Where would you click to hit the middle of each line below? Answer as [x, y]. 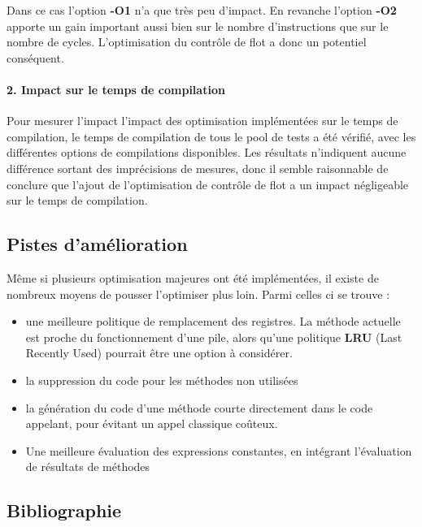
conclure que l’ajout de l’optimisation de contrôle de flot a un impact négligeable [208, 184]
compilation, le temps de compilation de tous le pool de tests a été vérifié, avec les [211, 136]
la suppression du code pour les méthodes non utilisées [162, 380]
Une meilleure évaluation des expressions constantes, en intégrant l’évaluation [219, 450]
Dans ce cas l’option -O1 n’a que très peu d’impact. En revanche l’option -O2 [202, 10]
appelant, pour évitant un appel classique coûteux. [152, 423]
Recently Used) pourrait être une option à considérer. [159, 353]
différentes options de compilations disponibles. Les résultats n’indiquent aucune [207, 152]
